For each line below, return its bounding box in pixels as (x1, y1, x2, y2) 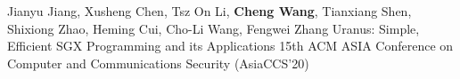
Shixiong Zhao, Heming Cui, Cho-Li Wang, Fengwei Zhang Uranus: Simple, (7, 19, 420, 37)
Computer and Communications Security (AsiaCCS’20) (7, 53, 309, 72)
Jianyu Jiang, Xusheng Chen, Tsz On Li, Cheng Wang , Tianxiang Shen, (7, 2, 412, 20)
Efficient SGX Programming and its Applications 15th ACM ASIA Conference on (7, 36, 454, 55)
